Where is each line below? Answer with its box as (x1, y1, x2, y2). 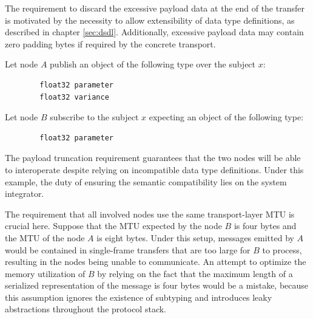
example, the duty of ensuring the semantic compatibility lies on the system (5, 175, 287, 188)
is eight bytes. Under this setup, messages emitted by (96, 231, 294, 244)
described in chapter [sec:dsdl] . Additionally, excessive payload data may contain (5, 26, 304, 38)
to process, (262, 243, 302, 256)
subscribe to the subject (50, 111, 139, 123)
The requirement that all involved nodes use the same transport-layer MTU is (5, 207, 295, 220)
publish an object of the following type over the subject (50, 58, 256, 70)
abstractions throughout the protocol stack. (5, 303, 166, 315)
